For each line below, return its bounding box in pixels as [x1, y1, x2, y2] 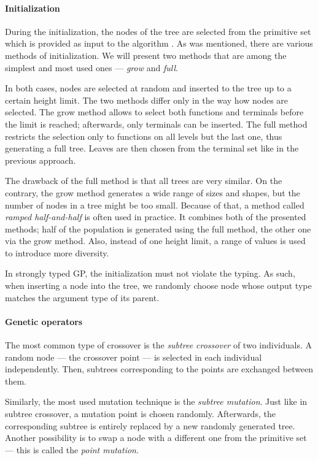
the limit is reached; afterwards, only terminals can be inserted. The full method [5, 117, 308, 130]
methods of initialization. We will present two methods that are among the [5, 48, 287, 61]
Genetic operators [5, 315, 83, 328]
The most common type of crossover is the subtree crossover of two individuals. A [5, 339, 312, 351]
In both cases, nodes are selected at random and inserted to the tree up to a [5, 82, 292, 94]
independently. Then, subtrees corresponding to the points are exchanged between [5, 362, 314, 375]
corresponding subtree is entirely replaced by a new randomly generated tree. [5, 419, 295, 432]
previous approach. [5, 153, 76, 166]
